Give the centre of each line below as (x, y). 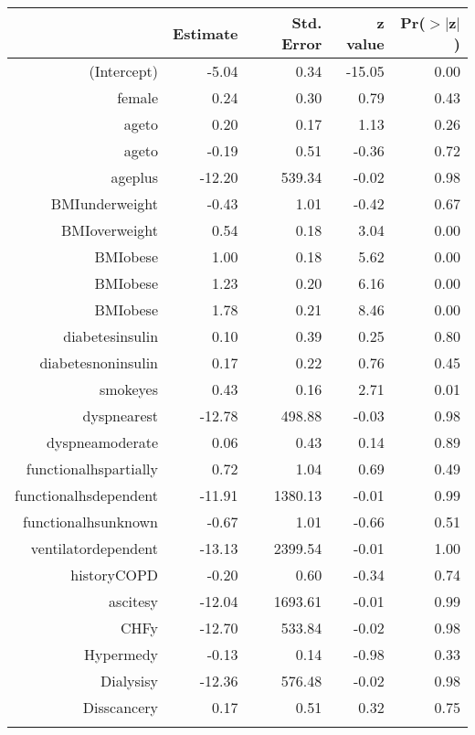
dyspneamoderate (103, 442)
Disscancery (121, 707)
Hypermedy (121, 654)
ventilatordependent (95, 548)
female (138, 97)
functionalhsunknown (90, 522)
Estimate (206, 33)
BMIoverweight (110, 230)
